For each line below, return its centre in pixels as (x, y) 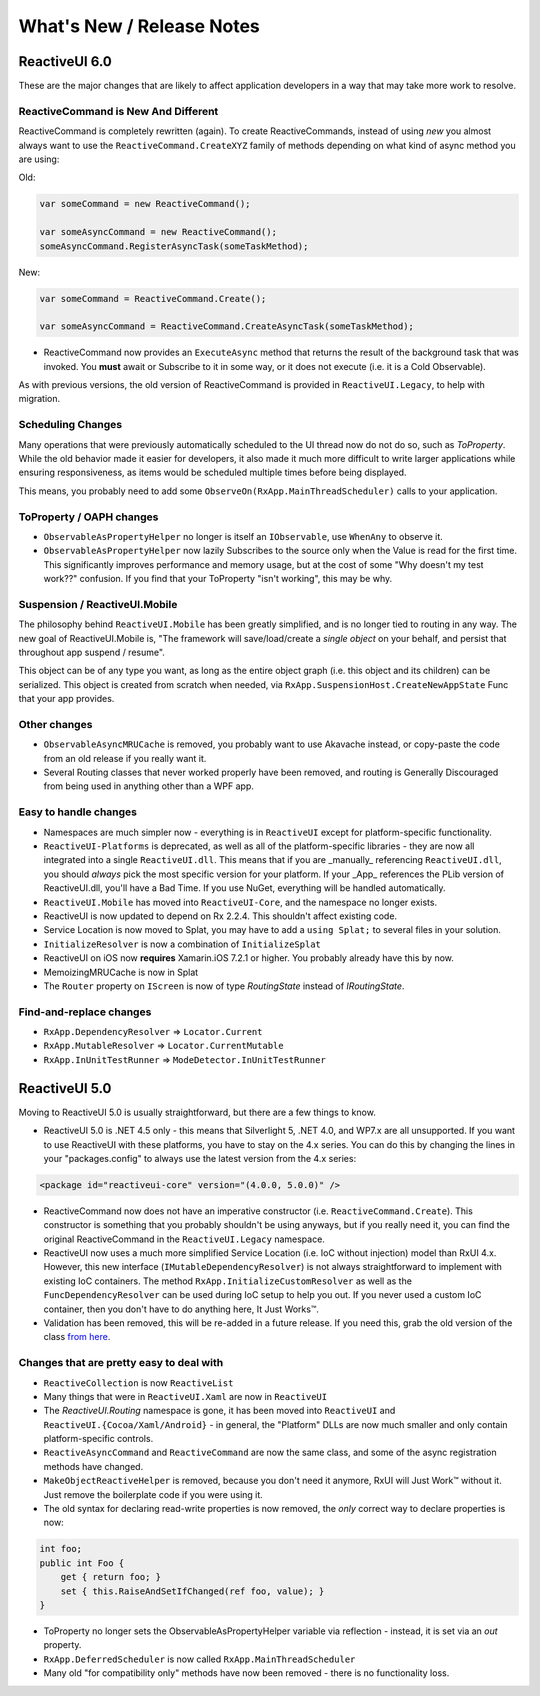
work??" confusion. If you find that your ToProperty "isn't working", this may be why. (218, 579)
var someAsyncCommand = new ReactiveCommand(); (158, 232)
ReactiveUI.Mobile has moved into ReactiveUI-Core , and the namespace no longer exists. (240, 902)
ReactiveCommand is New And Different (118, 111)
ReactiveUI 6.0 (65, 61)
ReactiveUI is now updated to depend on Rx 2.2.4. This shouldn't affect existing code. (220, 916)
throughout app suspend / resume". (91, 652)
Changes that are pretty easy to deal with (121, 1363)
